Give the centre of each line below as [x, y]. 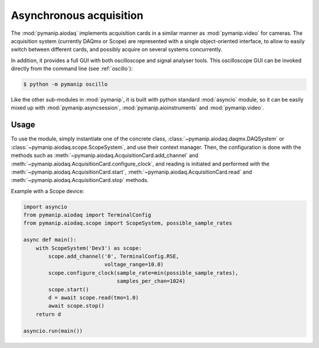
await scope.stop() [76, 306]
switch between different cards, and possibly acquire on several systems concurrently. [117, 50]
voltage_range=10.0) [134, 265]
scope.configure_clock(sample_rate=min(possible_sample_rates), [143, 273]
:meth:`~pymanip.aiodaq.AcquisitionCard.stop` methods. [80, 180]
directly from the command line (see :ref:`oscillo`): [72, 69]
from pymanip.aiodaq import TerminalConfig [87, 215]
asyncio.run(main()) [53, 331]
